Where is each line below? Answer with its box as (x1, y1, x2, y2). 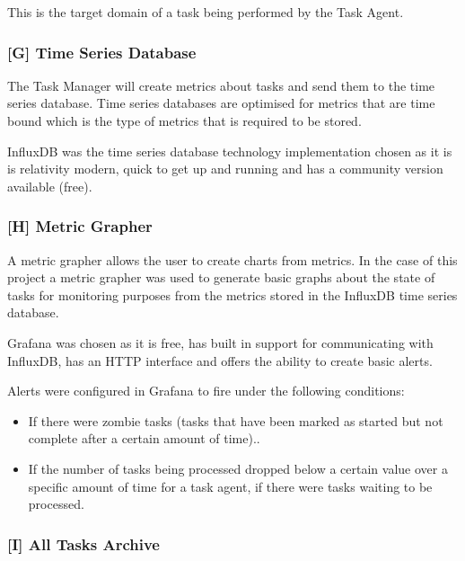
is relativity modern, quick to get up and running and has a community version (7, 159, 443, 178)
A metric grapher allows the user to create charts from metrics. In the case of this (7, 250, 458, 269)
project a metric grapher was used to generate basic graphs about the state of (7, 268, 435, 287)
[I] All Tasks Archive (7, 532, 160, 555)
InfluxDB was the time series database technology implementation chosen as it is (7, 141, 452, 160)
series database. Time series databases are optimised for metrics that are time (7, 93, 435, 112)
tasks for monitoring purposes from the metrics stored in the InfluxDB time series (7, 285, 458, 304)
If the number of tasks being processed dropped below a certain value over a (28, 459, 448, 477)
